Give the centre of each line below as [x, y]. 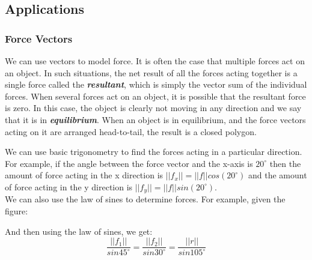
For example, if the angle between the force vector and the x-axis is [129, 163]
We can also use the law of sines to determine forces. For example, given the [145, 199]
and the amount [278, 175]
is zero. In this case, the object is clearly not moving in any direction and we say [153, 108]
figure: [17, 210]
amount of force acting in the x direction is [84, 175]
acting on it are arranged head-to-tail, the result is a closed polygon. [131, 131]
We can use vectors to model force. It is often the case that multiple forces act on [155, 61]
